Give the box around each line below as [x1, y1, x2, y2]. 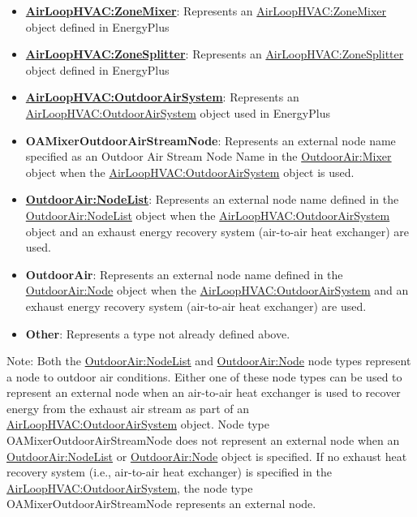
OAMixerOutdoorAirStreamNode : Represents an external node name [25, 131, 396, 149]
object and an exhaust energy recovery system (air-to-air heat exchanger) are [25, 222, 409, 239]
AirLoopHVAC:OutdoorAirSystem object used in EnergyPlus [25, 104, 330, 121]
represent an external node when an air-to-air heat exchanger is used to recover [6, 384, 401, 401]
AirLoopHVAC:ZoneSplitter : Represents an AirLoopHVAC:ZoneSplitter [25, 45, 404, 62]
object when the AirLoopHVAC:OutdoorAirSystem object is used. [25, 163, 355, 180]
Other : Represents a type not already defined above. [25, 325, 290, 342]
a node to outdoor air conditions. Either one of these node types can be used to [6, 368, 402, 385]
